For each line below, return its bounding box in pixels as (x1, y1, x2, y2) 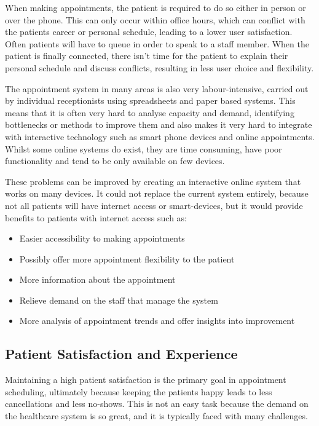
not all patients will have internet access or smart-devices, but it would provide (5, 199, 303, 211)
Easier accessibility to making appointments (19, 232, 185, 245)
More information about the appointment (19, 273, 176, 286)
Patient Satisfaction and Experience (5, 344, 238, 363)
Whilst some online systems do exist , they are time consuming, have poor (5, 142, 282, 155)
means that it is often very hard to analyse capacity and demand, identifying (5, 106, 294, 119)
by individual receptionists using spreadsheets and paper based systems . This (5, 94, 296, 107)
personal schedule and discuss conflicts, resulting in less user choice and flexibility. (5, 61, 314, 74)
